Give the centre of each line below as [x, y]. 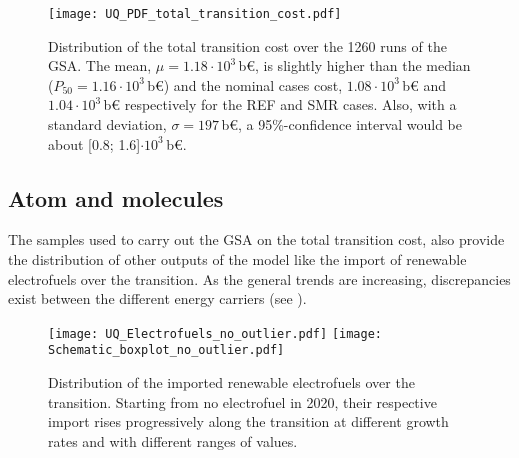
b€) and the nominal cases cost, [245, 84]
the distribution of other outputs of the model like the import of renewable [237, 259]
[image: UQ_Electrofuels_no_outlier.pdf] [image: [215, 333]
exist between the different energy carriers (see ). [157, 298]
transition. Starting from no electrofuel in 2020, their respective [242, 401]
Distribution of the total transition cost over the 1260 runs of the [247, 45]
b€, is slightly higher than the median [354, 65]
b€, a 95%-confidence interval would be [342, 124]
